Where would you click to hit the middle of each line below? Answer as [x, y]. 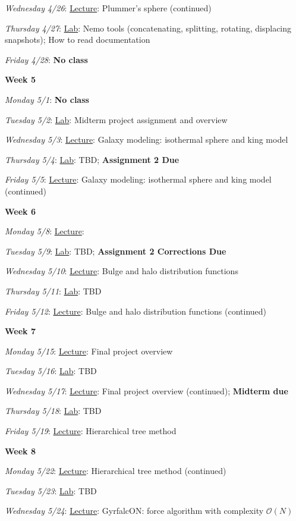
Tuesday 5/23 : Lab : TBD [51, 490]
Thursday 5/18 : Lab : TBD [53, 411]
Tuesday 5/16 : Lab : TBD [51, 371]
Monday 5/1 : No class [47, 99]
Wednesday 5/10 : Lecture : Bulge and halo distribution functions [122, 271]
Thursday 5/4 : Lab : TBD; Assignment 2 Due [92, 159]
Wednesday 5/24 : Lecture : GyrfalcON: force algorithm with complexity [134, 511]
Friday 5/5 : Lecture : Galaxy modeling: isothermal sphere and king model [138, 179]
